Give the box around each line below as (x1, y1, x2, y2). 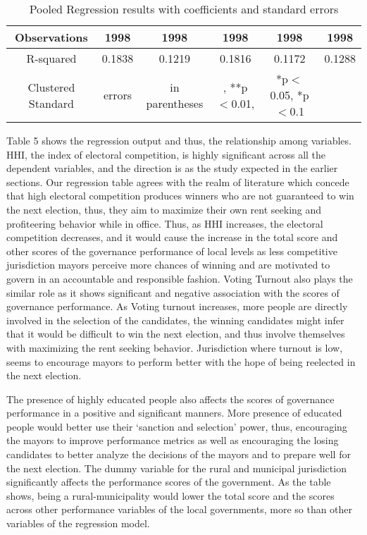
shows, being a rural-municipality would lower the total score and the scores (6, 488, 335, 503)
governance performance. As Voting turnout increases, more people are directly (6, 299, 348, 314)
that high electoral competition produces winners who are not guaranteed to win (6, 188, 354, 203)
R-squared (26, 50, 77, 66)
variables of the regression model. (6, 516, 150, 531)
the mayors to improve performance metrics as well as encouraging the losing (6, 433, 339, 448)
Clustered (27, 78, 75, 95)
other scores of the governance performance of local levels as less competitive (6, 243, 337, 258)
